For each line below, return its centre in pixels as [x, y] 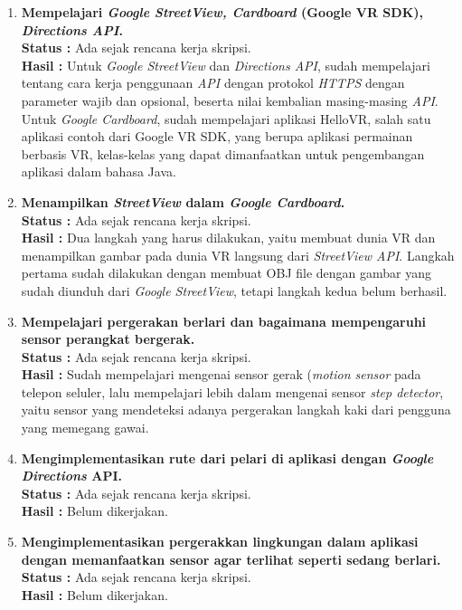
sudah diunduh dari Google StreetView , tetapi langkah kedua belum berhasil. [234, 290]
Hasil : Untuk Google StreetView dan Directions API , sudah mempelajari [226, 65]
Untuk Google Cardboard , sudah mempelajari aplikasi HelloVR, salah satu [226, 118]
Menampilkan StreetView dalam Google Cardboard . [183, 201]
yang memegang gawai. [85, 428]
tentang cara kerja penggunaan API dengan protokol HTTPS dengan [213, 83]
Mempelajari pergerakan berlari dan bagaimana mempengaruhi [224, 321]
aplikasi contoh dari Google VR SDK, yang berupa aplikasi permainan [217, 136]
